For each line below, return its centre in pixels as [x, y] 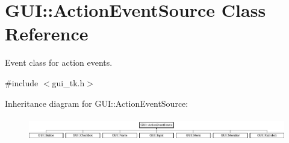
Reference [47, 33]
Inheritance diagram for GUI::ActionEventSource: [97, 103]
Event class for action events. [59, 62]
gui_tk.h [68, 82]
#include [22, 82]
